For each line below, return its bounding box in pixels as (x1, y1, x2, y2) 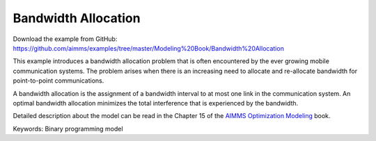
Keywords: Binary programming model (13, 124, 123, 133)
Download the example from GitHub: (13, 35, 118, 43)
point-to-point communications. (13, 76, 104, 85)
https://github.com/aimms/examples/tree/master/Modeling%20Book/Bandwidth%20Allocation (13, 44, 285, 52)
